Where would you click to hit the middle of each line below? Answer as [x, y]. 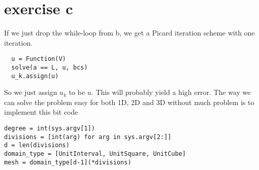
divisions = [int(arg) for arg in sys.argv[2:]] [88, 137]
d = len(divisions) [37, 145]
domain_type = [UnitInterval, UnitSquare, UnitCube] [95, 154]
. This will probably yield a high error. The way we [171, 92]
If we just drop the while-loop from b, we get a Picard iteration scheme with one [129, 33]
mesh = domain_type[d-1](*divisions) [68, 162]
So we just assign [31, 92]
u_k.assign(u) [35, 76]
